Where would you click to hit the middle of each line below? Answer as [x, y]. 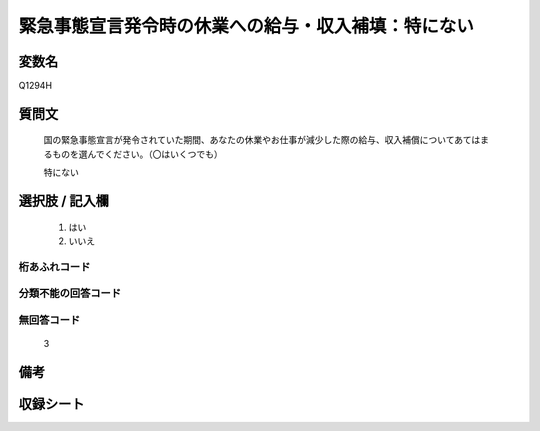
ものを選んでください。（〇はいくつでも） [137, 154]
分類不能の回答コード [70, 293]
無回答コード [49, 320]
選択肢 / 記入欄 [64, 201]
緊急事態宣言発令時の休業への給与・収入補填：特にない [246, 26]
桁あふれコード [54, 267]
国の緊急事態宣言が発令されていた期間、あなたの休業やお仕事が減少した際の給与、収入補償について [249, 140]
